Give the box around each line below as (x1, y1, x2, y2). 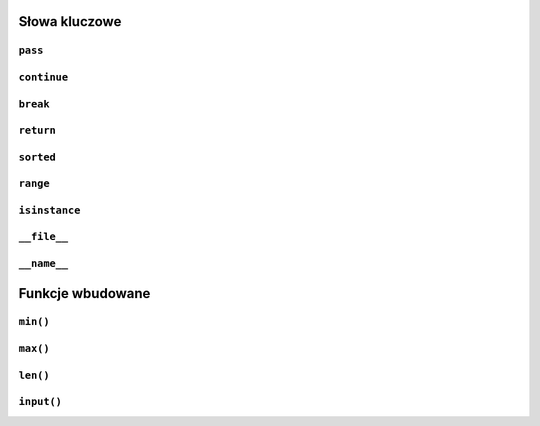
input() (18, 395, 62, 409)
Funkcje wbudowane (18, 285, 151, 302)
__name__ (18, 256, 69, 270)
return (18, 124, 57, 137)
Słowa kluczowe (18, 13, 122, 30)
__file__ (18, 230, 69, 244)
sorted (18, 150, 57, 164)
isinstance (18, 203, 81, 217)
